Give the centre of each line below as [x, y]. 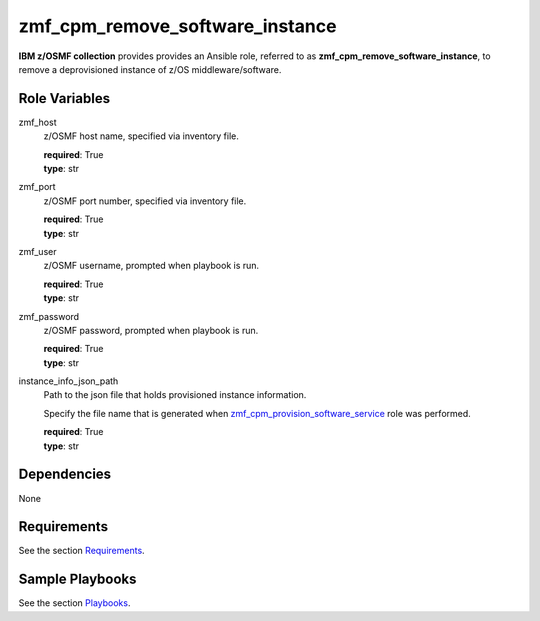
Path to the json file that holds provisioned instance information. [175, 395]
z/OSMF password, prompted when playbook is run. [151, 330]
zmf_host [37, 122]
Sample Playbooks [77, 579]
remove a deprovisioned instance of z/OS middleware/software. [150, 69]
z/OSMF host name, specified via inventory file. [141, 136]
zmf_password [49, 316]
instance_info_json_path [68, 381]
